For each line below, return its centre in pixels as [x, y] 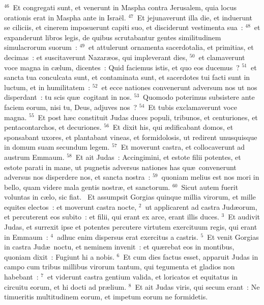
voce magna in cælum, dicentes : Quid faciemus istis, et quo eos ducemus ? [122, 67]
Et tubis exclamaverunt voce [193, 107]
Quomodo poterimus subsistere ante [199, 97]
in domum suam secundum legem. [57, 147]
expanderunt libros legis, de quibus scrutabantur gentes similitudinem [113, 37]
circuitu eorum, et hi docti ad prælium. [65, 286]
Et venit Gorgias [233, 237]
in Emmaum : [26, 237]
